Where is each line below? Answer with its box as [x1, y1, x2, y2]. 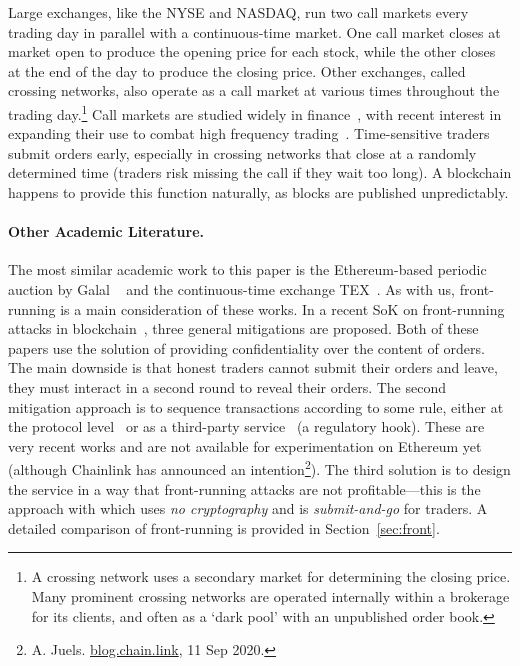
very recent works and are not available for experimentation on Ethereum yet [8, 435, 482, 456]
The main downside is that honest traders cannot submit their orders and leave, [8, 357, 498, 378]
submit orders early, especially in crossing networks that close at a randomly [8, 142, 477, 163]
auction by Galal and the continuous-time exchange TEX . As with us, [8, 278, 455, 299]
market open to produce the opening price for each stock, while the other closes [8, 41, 496, 62]
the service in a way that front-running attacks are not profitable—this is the [8, 478, 481, 499]
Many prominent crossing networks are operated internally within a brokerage [31, 585, 510, 606]
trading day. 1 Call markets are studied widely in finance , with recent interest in [8, 100, 502, 124]
